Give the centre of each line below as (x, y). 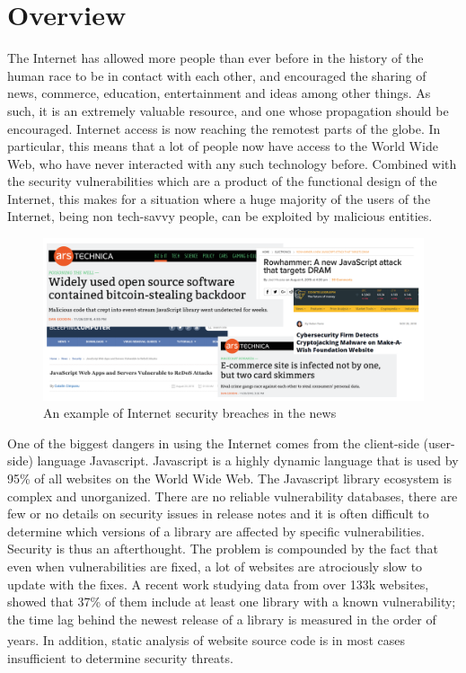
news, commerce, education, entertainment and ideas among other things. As (219, 93)
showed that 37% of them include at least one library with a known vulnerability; (232, 602)
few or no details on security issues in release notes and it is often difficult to (218, 514)
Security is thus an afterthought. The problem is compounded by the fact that (223, 549)
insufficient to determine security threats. (120, 657)
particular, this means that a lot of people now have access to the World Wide (223, 146)
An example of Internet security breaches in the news (190, 413)
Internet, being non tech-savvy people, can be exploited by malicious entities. (220, 216)
